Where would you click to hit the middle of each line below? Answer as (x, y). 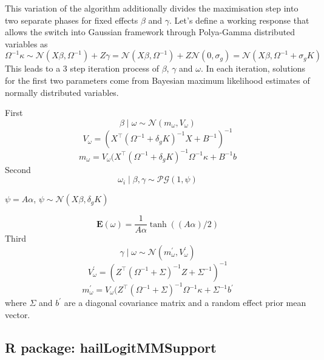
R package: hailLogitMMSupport (111, 347)
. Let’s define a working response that (239, 20)
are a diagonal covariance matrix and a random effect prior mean (185, 302)
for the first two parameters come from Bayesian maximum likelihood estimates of (157, 80)
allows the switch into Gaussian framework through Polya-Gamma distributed (150, 32)
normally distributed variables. (62, 92)
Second (18, 169)
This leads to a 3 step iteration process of (82, 68)
